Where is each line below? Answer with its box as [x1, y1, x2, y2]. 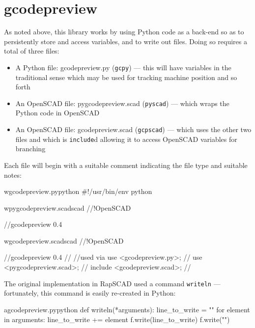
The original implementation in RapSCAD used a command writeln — [4, 278, 221, 288]
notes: [4, 169, 22, 180]
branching [15, 143, 46, 154]
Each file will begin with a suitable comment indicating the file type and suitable [4, 160, 248, 170]
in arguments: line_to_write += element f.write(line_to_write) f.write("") [4, 314, 230, 324]
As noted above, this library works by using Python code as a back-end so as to [4, 27, 244, 37]
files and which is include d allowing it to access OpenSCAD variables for [15, 134, 237, 144]
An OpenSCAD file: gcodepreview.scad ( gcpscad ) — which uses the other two [15, 124, 252, 134]
